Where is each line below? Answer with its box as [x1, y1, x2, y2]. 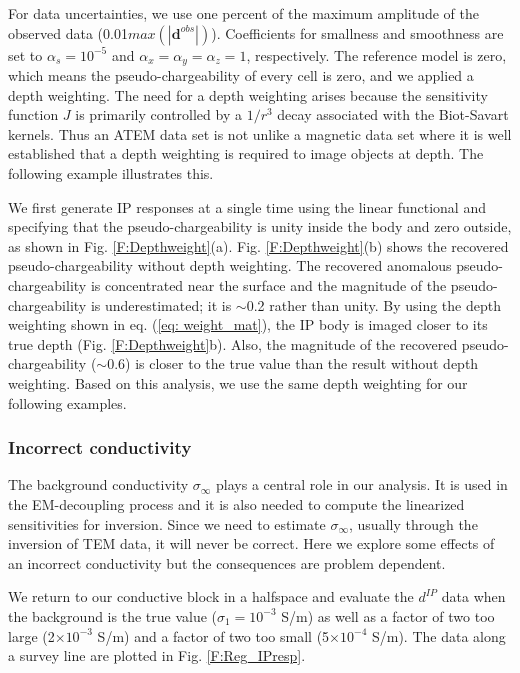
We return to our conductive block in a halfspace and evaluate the [8, 586, 414, 607]
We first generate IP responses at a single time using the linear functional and [8, 196, 486, 217]
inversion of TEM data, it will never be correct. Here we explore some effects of [8, 533, 495, 554]
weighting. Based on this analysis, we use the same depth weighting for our [8, 372, 468, 393]
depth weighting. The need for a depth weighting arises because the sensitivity [8, 84, 488, 105]
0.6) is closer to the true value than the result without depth [107, 353, 479, 374]
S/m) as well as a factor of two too [281, 605, 495, 626]
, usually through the [349, 513, 478, 534]
